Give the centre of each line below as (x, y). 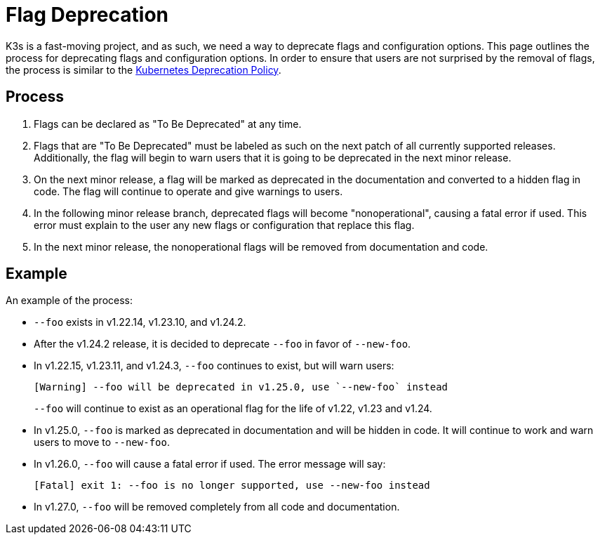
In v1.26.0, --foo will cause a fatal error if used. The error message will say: (210, 464)
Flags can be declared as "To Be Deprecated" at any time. (168, 124)
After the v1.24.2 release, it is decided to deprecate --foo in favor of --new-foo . (222, 344)
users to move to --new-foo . (102, 442)
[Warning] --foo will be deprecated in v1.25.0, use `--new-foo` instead (241, 387)
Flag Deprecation (87, 15)
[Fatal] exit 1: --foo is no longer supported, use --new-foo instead (232, 486)
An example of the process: (69, 301)
